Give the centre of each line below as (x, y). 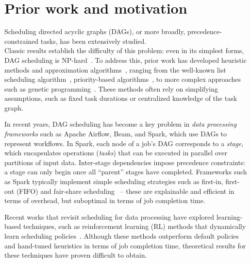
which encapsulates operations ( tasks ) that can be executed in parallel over (116, 153)
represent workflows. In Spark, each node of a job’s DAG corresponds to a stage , (124, 143)
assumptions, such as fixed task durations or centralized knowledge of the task (121, 98)
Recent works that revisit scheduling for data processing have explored (109, 216)
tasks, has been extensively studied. (93, 41)
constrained (22, 41)
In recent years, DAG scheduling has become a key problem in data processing (121, 124)
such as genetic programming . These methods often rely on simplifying (111, 88)
